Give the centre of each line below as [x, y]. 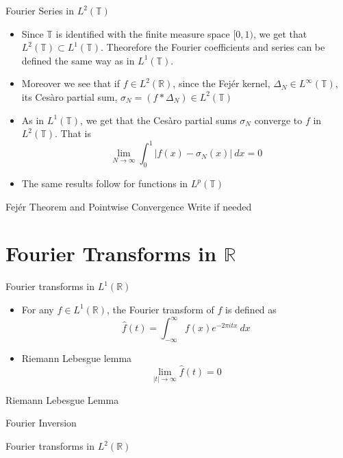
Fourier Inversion [41, 423]
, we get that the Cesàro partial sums [158, 120]
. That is [73, 133]
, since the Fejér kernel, [221, 83]
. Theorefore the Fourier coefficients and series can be [213, 47]
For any [38, 309]
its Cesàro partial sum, [69, 96]
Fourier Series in [40, 10]
